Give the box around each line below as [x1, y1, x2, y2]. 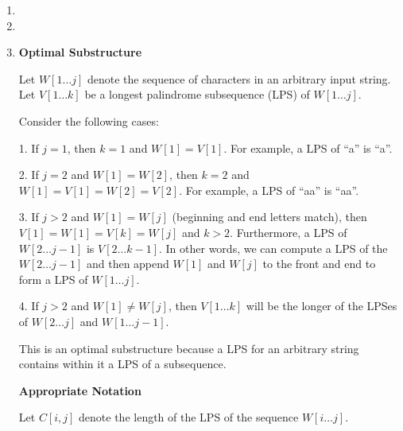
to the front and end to [262, 255, 376, 272]
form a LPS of [18, 270, 88, 287]
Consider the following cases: [18, 112, 159, 129]
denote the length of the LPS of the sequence [79, 409, 299, 425]
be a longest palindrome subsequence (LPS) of [84, 86, 310, 103]
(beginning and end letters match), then [172, 208, 367, 225]
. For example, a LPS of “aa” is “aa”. [179, 181, 359, 198]
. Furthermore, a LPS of [230, 223, 347, 240]
